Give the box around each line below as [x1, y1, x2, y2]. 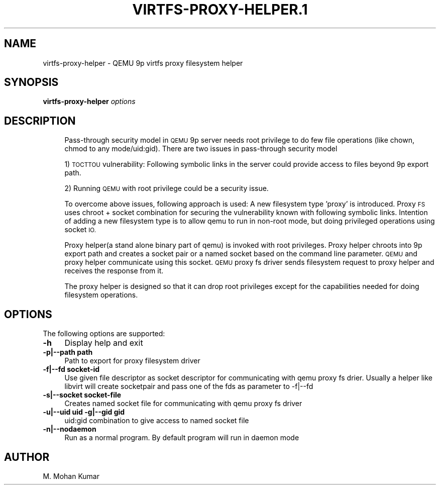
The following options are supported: [43, 329, 165, 338]
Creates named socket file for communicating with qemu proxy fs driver [64, 399, 302, 408]
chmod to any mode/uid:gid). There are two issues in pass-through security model [64, 144, 338, 153]
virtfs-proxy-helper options [43, 97, 136, 106]
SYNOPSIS [4, 76, 59, 89]
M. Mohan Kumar [43, 471, 100, 480]
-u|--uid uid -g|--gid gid [43, 408, 125, 417]
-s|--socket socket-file [43, 390, 122, 400]
